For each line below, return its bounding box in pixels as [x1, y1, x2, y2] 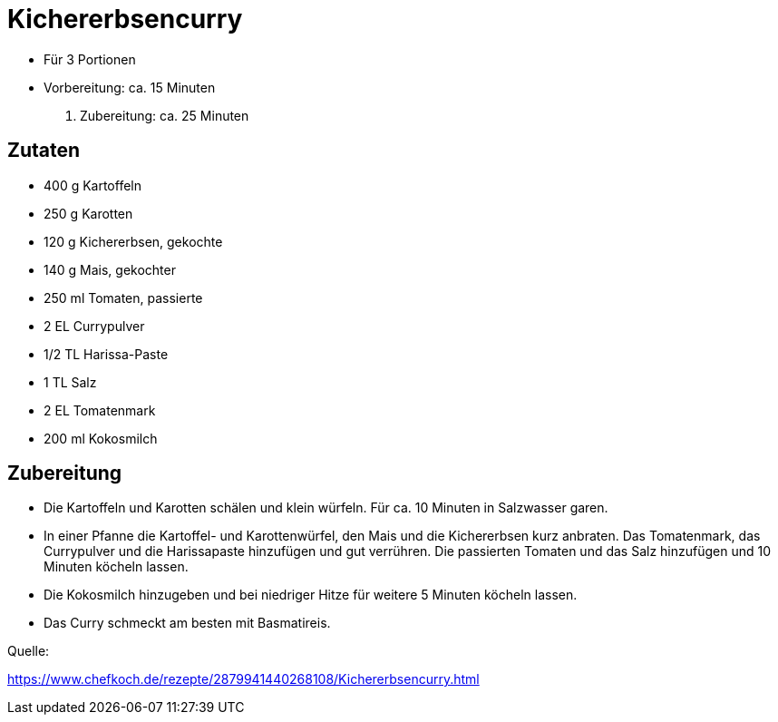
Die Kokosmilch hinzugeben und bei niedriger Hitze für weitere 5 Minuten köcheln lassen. [44, 587, 578, 603]
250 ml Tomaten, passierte [44, 289, 203, 306]
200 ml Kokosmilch [44, 430, 158, 446]
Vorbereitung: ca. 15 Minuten [44, 79, 216, 95]
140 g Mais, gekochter [44, 261, 176, 278]
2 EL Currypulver [44, 317, 145, 334]
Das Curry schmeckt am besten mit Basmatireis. [44, 615, 331, 631]
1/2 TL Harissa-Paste [44, 346, 169, 362]
